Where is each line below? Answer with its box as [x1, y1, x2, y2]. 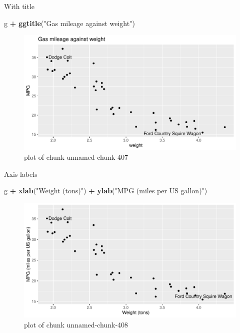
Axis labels [4, 168, 37, 179]
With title [4, 1, 35, 11]
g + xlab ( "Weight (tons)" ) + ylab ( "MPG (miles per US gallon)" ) [4, 185, 207, 196]
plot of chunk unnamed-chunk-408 [24, 319, 128, 329]
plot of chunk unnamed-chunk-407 [24, 152, 128, 162]
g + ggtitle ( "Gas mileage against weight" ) [4, 18, 135, 28]
